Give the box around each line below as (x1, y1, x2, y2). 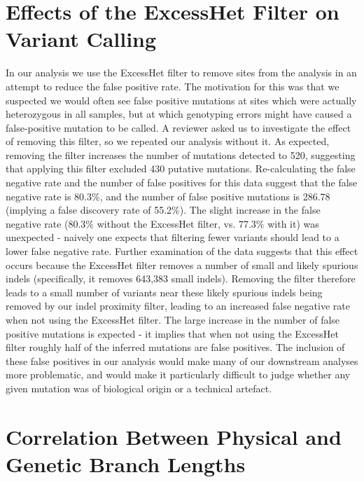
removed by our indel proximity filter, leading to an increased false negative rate (6, 298, 350, 313)
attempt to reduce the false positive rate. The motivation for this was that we (6, 78, 339, 93)
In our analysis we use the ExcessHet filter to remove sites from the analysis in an (6, 65, 357, 80)
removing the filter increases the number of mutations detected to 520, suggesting (6, 147, 356, 162)
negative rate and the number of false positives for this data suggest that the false (6, 175, 358, 190)
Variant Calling (6, 25, 157, 53)
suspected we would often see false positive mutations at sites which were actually (6, 92, 357, 107)
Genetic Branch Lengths (6, 449, 246, 478)
